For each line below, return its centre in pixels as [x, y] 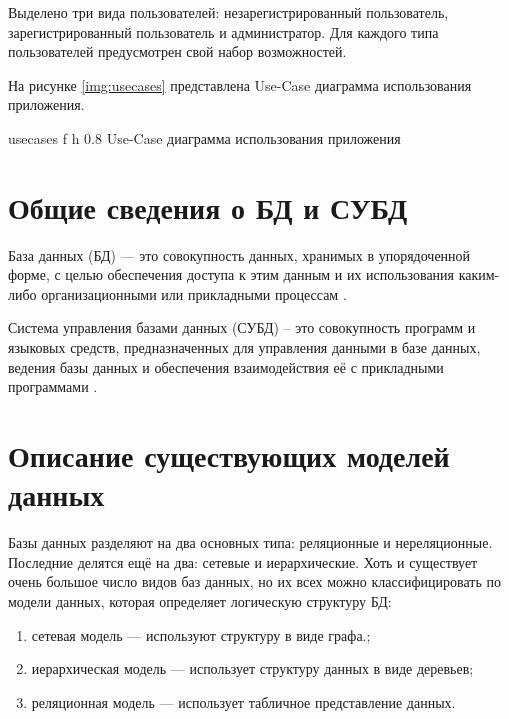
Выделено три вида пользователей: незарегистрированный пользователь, [228, 12]
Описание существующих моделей [229, 455]
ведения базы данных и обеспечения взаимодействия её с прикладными [226, 366]
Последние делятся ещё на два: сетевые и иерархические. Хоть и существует [243, 561]
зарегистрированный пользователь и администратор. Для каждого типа [223, 31]
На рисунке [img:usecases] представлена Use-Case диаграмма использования [240, 84]
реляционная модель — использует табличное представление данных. [243, 701]
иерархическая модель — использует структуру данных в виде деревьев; [252, 668]
